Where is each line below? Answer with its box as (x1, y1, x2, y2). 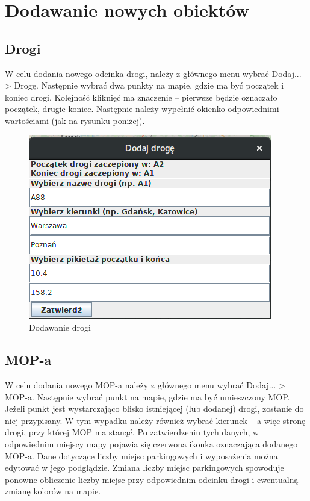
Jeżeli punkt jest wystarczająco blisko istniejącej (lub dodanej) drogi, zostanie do (5, 402, 304, 415)
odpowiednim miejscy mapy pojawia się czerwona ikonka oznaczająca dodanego (5, 437, 298, 450)
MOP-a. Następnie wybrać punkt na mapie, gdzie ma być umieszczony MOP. (5, 390, 290, 403)
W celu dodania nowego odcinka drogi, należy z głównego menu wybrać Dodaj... (5, 67, 302, 79)
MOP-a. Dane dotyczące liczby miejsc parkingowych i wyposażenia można (5, 449, 278, 462)
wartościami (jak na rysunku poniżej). (5, 114, 145, 126)
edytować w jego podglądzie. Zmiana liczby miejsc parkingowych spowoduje (5, 461, 284, 474)
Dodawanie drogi (29, 321, 91, 334)
